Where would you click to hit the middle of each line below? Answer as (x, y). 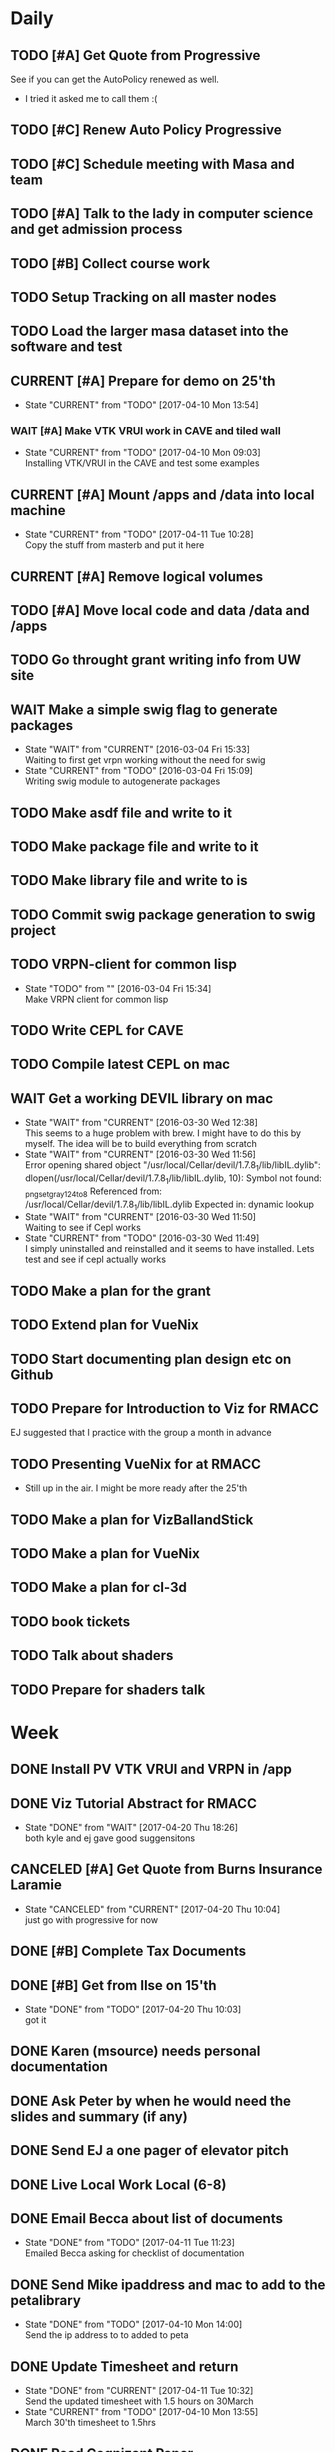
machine (38, 510)
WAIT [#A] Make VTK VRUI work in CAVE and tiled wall (146, 431)
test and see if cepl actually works (95, 1259)
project (33, 930)
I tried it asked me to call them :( (91, 98)
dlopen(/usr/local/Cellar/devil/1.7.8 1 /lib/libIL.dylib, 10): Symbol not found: (173, 1179)
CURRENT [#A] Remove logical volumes (136, 576)
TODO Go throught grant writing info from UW (156, 660)
